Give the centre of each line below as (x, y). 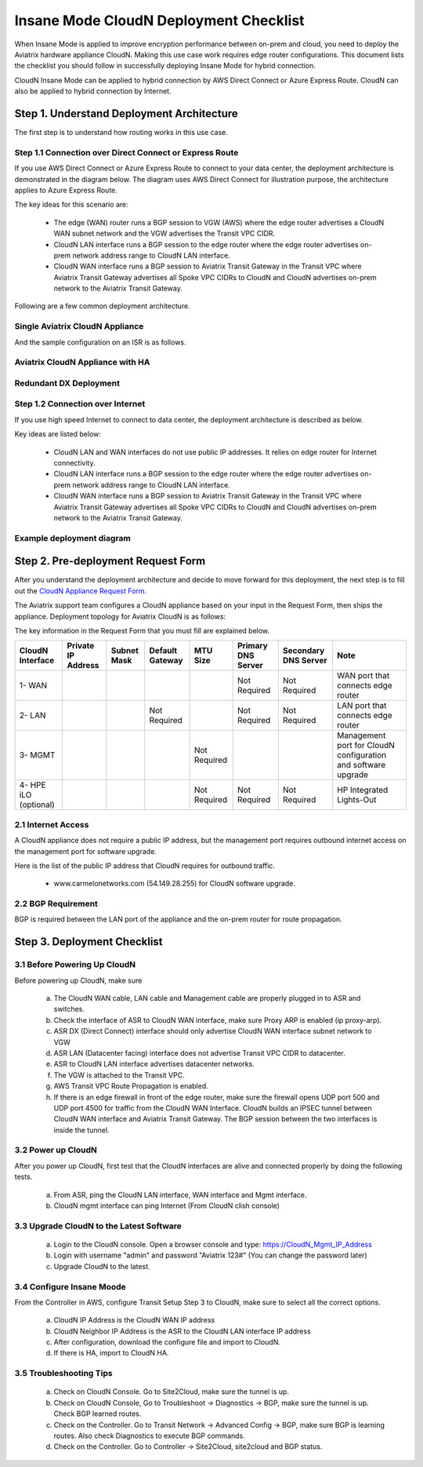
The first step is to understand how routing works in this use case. (121, 133)
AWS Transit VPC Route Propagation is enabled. (131, 1086)
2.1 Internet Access (52, 824)
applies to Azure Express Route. (66, 190)
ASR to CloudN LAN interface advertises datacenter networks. (154, 1064)
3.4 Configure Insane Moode (70, 1286)
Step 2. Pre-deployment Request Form (110, 561)
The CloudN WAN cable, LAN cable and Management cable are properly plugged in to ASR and (207, 998)
